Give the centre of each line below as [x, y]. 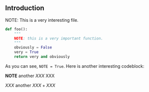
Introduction [25, 8]
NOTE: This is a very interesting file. [42, 20]
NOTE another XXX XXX [30, 76]
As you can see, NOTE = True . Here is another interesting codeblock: [75, 66]
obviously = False [33, 47]
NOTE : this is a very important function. [59, 38]
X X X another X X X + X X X [30, 85]
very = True [26, 52]
